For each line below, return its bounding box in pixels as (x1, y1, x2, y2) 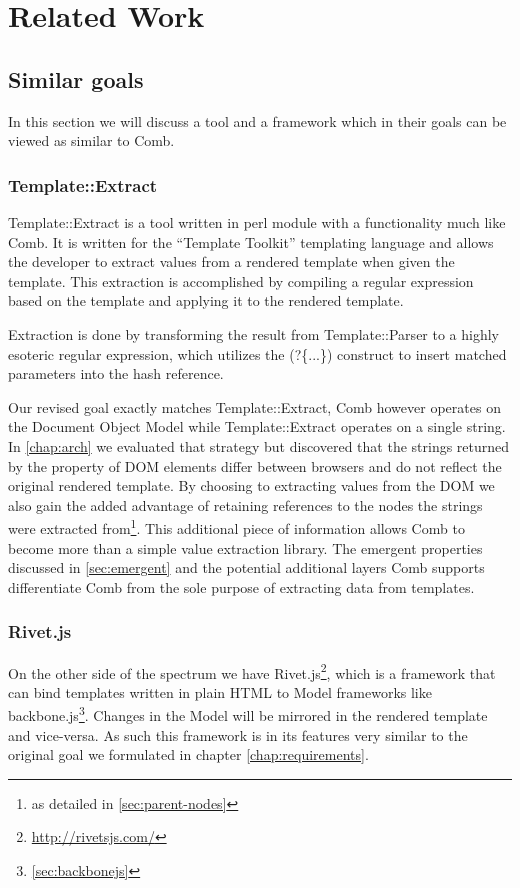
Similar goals (8, 63, 144, 94)
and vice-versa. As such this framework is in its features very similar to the (8, 724, 468, 745)
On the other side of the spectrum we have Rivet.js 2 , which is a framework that (8, 659, 496, 683)
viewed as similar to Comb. (8, 130, 175, 151)
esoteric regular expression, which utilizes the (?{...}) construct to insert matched (8, 343, 507, 364)
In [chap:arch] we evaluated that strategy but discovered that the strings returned (8, 435, 510, 456)
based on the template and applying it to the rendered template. (8, 290, 404, 311)
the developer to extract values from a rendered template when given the (8, 251, 455, 272)
